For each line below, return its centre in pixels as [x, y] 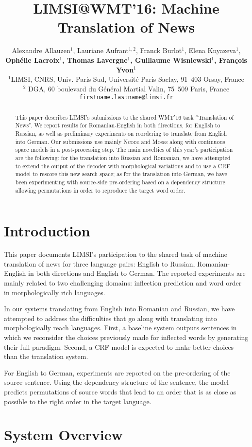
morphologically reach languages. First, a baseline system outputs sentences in [120, 328]
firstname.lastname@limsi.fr [126, 98]
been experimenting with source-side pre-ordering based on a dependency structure [120, 182]
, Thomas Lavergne [95, 60]
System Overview [63, 435]
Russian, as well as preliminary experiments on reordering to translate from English [121, 134]
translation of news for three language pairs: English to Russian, [100, 263]
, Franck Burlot [159, 50]
